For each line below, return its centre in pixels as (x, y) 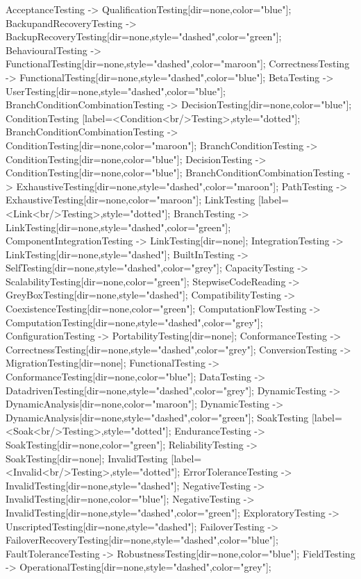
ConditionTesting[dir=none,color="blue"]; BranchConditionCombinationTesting (175, 173)
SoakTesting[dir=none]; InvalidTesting (87, 458)
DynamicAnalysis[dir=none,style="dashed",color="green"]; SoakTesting (157, 417)
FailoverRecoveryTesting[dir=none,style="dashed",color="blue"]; (142, 540)
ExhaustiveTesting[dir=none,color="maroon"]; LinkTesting (131, 200)
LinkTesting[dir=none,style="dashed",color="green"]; (118, 227)
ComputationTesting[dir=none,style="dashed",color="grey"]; (134, 322)
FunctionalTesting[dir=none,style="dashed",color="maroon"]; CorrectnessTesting (178, 64)
